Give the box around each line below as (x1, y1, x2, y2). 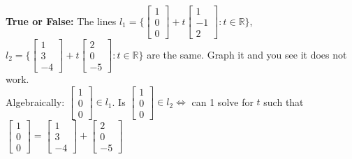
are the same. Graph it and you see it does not (147, 47, 347, 61)
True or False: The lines (6, 13, 117, 28)
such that (263, 94, 304, 109)
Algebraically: (6, 94, 65, 109)
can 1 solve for (191, 94, 254, 109)
